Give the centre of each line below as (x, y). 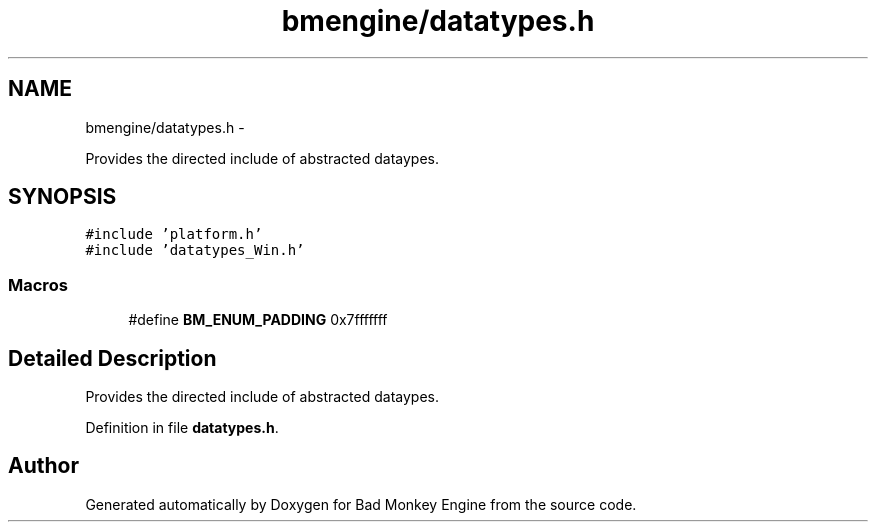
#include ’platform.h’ (174, 234)
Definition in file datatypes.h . (182, 428)
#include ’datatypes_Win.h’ (195, 250)
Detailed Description (112, 358)
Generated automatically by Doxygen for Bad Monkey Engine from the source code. (361, 504)
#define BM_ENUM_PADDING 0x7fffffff (258, 320)
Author (43, 466)
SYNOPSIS (62, 197)
